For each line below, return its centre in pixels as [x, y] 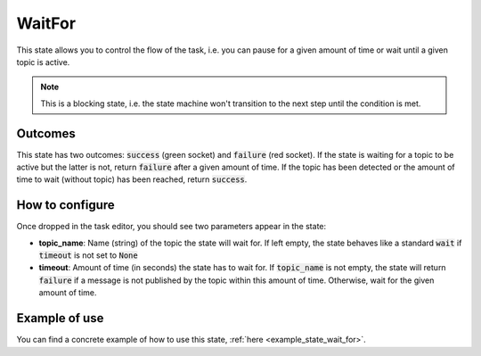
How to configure [65, 205]
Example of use [60, 318]
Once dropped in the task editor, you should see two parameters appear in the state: [171, 227]
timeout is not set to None [88, 255]
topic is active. [43, 62]
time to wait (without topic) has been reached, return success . [132, 179]
